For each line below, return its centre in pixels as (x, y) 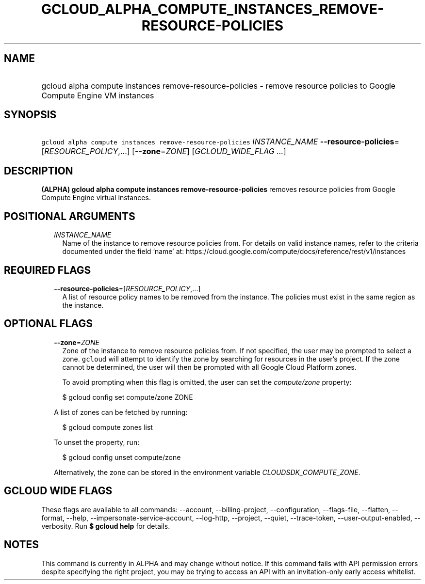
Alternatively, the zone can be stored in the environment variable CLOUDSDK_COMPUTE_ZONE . (207, 472)
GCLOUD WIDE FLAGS (58, 491)
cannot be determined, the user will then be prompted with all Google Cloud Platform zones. (209, 367)
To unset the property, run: (97, 442)
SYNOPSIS (30, 115)
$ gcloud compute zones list (107, 427)
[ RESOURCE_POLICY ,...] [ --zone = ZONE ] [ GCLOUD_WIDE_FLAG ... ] (164, 151)
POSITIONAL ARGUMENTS (70, 216)
